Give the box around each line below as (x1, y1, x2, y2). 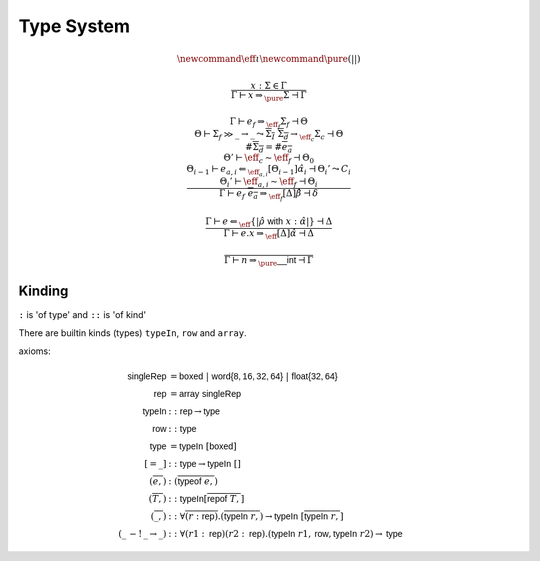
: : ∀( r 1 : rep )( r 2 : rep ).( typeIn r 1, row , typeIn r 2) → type (168, 528, 404, 539)
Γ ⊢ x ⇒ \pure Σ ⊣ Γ (230, 89, 307, 103)
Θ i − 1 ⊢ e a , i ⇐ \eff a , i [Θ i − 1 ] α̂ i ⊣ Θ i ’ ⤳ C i (186, 163, 352, 179)
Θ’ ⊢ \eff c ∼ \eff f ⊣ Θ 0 (223, 152, 315, 166)
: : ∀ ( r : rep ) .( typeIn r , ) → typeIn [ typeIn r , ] (168, 510, 344, 522)
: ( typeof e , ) (168, 475, 219, 487)
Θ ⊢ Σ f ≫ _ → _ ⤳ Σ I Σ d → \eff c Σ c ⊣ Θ (194, 128, 344, 144)
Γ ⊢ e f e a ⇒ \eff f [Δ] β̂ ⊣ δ (218, 188, 319, 203)
